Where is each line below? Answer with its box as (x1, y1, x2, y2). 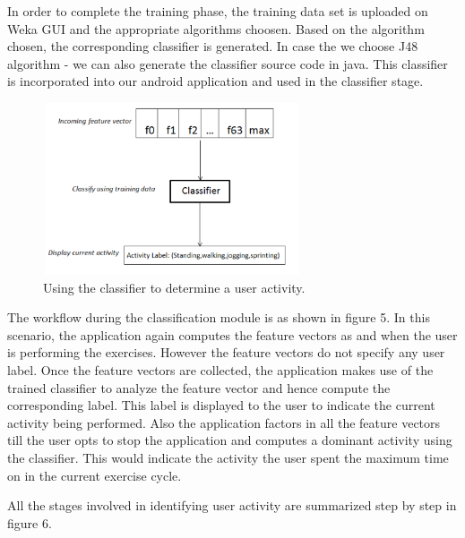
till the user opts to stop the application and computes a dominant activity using (7, 431, 452, 449)
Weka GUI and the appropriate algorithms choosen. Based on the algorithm (7, 19, 425, 38)
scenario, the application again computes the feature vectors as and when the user (7, 325, 458, 344)
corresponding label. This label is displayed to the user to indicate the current (7, 396, 435, 414)
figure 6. (7, 513, 52, 532)
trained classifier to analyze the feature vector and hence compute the (7, 378, 391, 397)
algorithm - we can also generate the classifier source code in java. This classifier (7, 54, 448, 73)
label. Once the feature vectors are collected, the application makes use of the (7, 360, 434, 379)
